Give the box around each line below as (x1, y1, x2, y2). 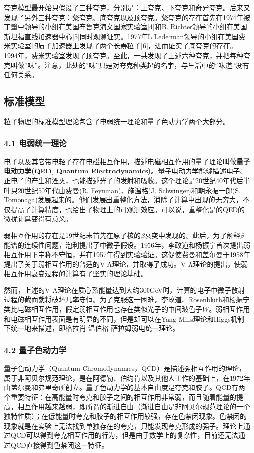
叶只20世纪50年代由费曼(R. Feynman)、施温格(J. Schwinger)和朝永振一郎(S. (4, 185, 241, 195)
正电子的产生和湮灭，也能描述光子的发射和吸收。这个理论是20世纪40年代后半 (4, 175, 250, 185)
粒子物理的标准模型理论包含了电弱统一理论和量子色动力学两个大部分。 (4, 116, 230, 126)
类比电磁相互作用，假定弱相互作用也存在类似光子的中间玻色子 (4, 304, 202, 314)
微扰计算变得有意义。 (4, 214, 72, 224)
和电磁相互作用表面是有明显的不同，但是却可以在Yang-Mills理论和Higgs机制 (4, 313, 244, 324)
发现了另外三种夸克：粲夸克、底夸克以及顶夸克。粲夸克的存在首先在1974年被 (4, 12, 250, 22)
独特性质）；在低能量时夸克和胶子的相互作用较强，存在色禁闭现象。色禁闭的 (4, 411, 247, 421)
